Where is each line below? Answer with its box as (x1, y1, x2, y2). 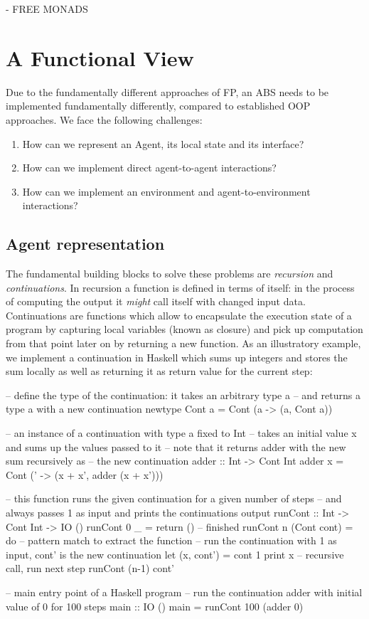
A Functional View (6, 43, 194, 72)
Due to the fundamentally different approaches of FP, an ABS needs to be (6, 84, 329, 99)
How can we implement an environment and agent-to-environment (22, 184, 311, 199)
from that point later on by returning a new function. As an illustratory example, (6, 336, 361, 351)
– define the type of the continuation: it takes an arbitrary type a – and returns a (6, 387, 360, 402)
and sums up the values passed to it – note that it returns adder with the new (6, 439, 346, 454)
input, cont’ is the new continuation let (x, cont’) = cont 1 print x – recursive (6, 546, 344, 561)
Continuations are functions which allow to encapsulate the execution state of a (6, 307, 352, 322)
